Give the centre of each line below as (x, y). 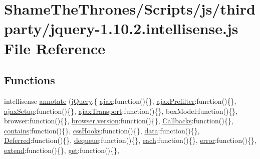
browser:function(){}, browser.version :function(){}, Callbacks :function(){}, (119, 121)
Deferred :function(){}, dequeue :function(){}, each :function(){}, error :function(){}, (130, 140)
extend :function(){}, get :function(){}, (62, 150)
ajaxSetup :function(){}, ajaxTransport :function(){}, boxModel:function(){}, (121, 111)
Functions (30, 80)
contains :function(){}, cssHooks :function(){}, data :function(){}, (102, 130)
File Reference (55, 48)
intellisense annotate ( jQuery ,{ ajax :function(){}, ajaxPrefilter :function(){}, (120, 101)
